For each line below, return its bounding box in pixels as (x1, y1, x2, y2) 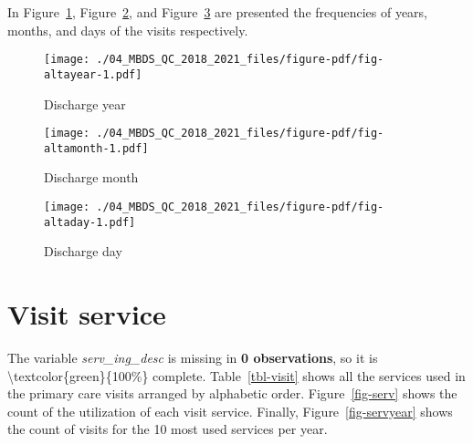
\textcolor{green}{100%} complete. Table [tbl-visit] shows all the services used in (7, 366, 466, 385)
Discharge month (44, 168, 139, 187)
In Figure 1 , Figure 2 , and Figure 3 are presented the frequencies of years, (7, 3, 428, 21)
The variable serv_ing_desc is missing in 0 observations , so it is (7, 348, 378, 367)
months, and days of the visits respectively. (7, 20, 248, 39)
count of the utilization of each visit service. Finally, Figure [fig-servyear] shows (7, 401, 453, 420)
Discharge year (44, 94, 126, 113)
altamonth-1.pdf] (44, 141, 149, 155)
